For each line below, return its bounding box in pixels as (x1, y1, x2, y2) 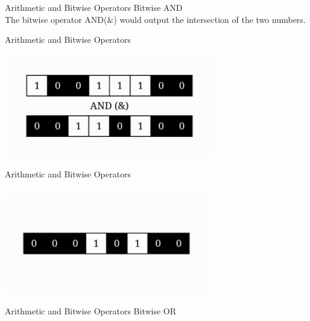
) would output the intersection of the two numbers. (113, 13, 306, 25)
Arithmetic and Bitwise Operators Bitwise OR (5, 304, 177, 317)
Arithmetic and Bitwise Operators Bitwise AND (5, 1, 183, 13)
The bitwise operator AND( (5, 13, 107, 25)
